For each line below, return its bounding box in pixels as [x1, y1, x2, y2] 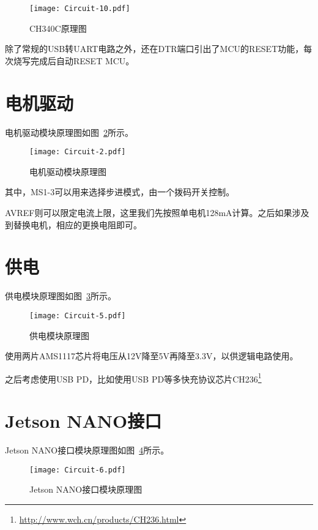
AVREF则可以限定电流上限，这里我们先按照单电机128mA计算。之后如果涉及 [5, 206, 309, 218]
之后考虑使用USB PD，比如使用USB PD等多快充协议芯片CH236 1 [5, 370, 262, 385]
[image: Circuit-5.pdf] [29, 311, 126, 320]
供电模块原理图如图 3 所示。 [5, 289, 116, 302]
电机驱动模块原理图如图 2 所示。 [5, 125, 133, 138]
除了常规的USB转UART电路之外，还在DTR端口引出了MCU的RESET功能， [5, 42, 304, 55]
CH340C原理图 [29, 21, 87, 34]
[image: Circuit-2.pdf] [29, 147, 126, 157]
